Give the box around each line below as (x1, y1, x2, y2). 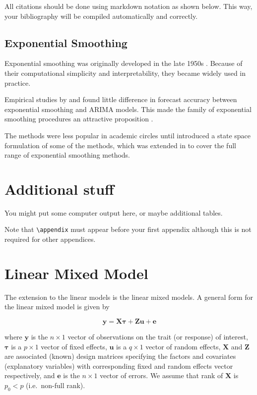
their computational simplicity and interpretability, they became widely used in (4, 67, 246, 78)
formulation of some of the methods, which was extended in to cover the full (4, 140, 236, 150)
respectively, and (4, 370, 55, 381)
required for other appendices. (4, 234, 96, 244)
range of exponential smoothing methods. (4, 150, 130, 160)
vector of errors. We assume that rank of (100, 370, 223, 381)
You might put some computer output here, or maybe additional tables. (4, 207, 223, 218)
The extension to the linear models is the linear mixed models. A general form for (4, 291, 253, 302)
